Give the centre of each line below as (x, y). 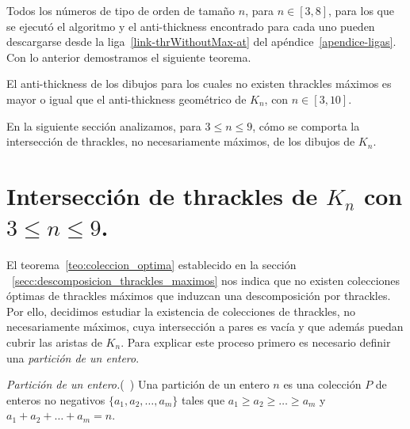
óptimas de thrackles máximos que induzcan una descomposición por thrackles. (199, 296)
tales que (203, 399)
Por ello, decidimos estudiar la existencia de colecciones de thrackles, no (181, 311)
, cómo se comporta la (306, 125)
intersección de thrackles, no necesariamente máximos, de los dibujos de (181, 141)
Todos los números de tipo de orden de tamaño (121, 10)
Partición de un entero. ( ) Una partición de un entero (138, 384)
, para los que (361, 10)
